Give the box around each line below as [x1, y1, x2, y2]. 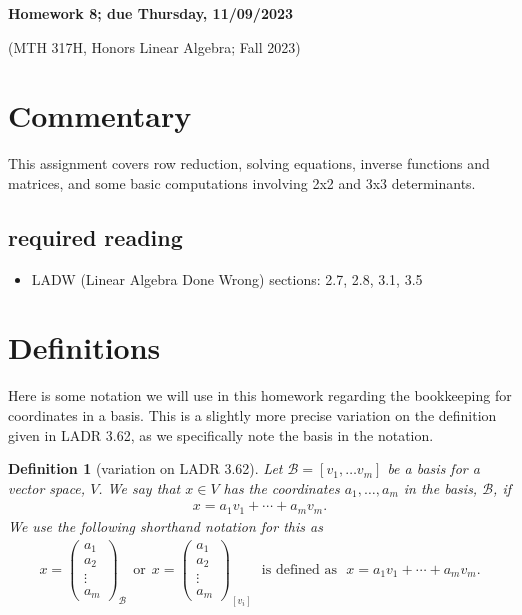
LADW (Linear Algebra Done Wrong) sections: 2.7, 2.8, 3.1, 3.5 [31, 268, 423, 289]
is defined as [261, 562, 338, 577]
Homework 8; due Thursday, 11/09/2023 [8, 3, 294, 23]
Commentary [8, 95, 192, 136]
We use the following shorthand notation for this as [8, 515, 323, 536]
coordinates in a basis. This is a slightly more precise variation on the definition [8, 405, 497, 426]
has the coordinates [223, 477, 340, 498]
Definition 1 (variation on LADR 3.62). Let [8, 458, 283, 479]
